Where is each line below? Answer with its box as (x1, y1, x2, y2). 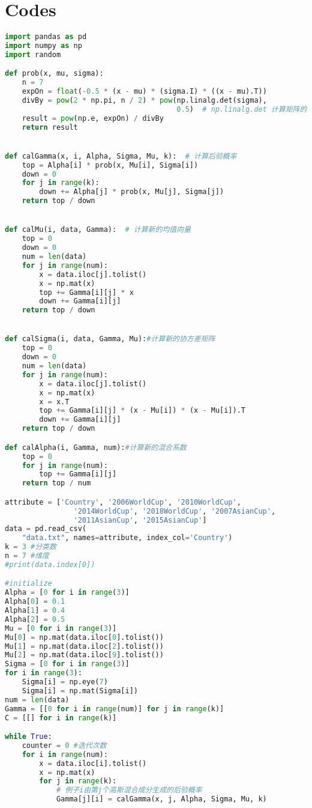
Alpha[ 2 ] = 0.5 (5, 615, 65, 624)
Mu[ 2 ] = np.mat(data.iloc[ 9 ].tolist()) (5, 651, 164, 660)
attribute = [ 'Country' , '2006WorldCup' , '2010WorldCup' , (5, 497, 241, 506)
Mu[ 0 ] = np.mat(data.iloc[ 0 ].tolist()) (5, 633, 164, 642)
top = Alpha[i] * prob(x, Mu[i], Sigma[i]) (22, 160, 199, 169)
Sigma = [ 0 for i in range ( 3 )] (5, 660, 130, 669)
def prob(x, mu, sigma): (5, 69, 104, 78)
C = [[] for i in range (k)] (5, 713, 117, 722)
